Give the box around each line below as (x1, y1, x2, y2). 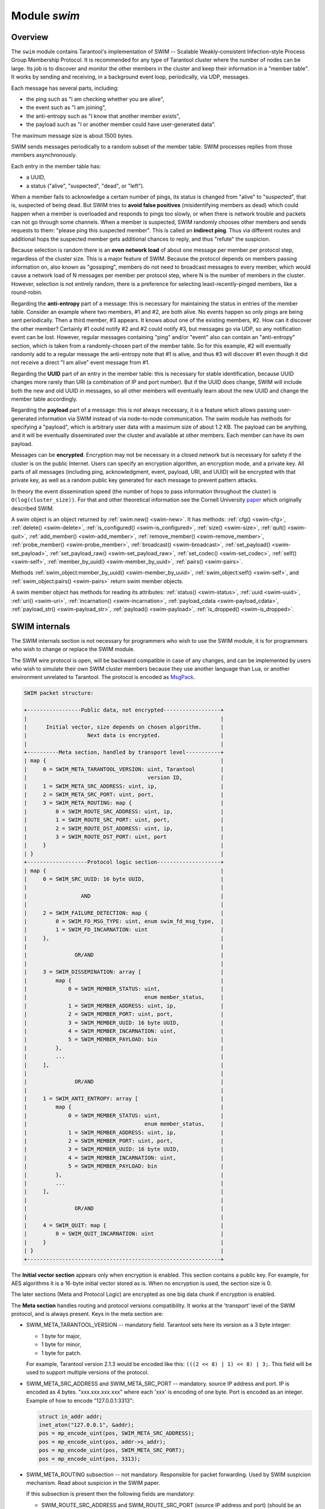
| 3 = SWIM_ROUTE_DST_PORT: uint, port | (23, 833, 224, 840)
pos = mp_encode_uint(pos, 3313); (39, 1455, 141, 1462)
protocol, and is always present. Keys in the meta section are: (11, 1310, 164, 1318)
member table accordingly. (11, 395, 78, 403)
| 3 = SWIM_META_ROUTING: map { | (23, 800, 224, 806)
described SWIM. (11, 505, 54, 512)
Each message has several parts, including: (11, 85, 119, 92)
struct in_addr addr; (39, 1413, 103, 1420)
